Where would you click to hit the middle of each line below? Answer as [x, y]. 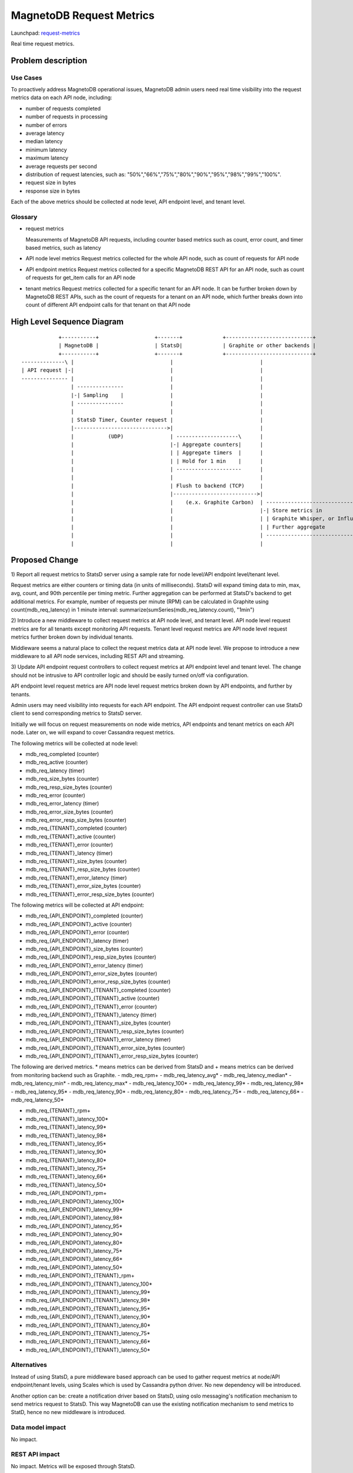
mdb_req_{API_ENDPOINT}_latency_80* [74, 1243]
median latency [44, 141]
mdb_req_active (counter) [57, 762]
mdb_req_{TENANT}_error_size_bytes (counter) [83, 886]
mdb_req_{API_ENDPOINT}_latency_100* [75, 1201]
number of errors [46, 125]
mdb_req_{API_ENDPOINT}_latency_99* [74, 1210]
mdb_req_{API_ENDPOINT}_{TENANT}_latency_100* [89, 1284]
